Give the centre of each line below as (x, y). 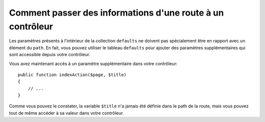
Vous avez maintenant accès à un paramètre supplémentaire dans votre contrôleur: (93, 63)
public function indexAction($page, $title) (72, 75)
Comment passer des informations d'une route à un (117, 13)
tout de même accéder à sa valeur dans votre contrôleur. (66, 113)
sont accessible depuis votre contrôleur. (50, 55)
